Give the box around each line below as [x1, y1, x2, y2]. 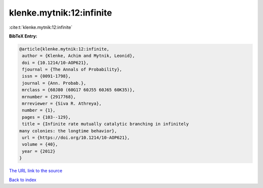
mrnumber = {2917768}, [22, 94, 76, 99]
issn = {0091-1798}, [22, 74, 71, 79]
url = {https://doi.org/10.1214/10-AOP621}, [22, 135, 130, 140]
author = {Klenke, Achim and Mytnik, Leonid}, [22, 53, 135, 58]
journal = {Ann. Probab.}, [22, 80, 86, 86]
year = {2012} [22, 149, 56, 154]
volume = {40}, [22, 142, 58, 147]
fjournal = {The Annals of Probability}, [22, 67, 122, 73]
